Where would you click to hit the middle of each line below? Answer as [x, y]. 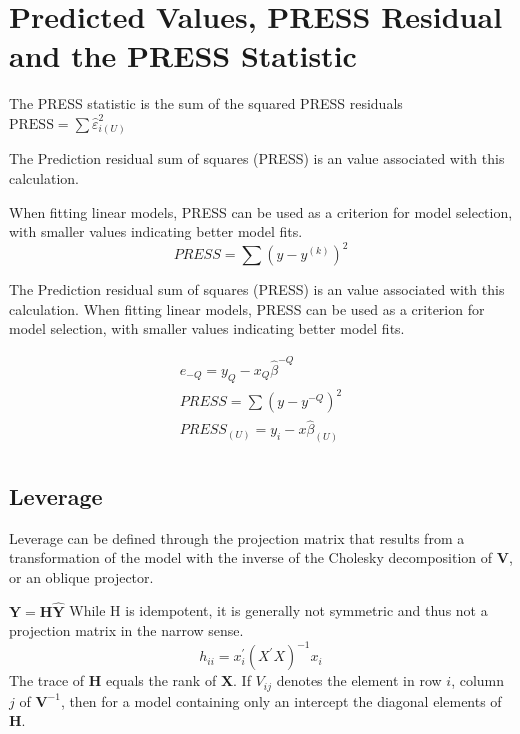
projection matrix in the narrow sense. [126, 630]
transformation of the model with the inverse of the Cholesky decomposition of [251, 557]
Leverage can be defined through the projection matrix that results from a [237, 537]
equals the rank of [161, 680]
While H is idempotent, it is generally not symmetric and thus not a [278, 610]
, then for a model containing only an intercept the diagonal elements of [281, 700]
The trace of [47, 680]
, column [478, 680]
